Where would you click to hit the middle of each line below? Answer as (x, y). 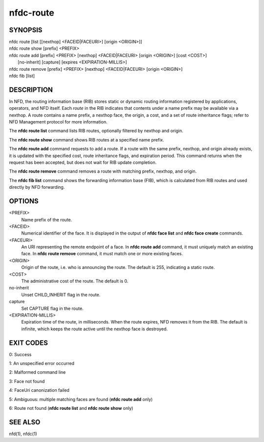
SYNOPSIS (26, 30)
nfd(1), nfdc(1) (23, 434)
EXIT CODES (29, 343)
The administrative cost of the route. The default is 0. (75, 281)
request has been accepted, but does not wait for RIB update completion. (83, 162)
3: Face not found (27, 381)
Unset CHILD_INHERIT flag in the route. (61, 295)
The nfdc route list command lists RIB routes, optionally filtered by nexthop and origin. (96, 131)
